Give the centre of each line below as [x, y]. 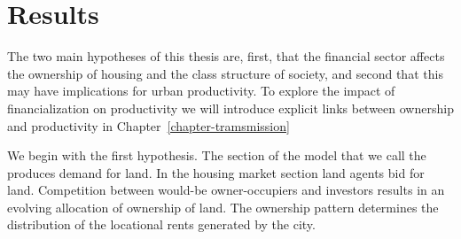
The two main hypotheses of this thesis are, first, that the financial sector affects [226, 56]
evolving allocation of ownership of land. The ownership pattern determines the [223, 207]
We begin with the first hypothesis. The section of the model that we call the [217, 155]
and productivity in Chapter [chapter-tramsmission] [148, 125]
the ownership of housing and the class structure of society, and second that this [225, 73]
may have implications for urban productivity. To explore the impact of [201, 91]
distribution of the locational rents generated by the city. [161, 224]
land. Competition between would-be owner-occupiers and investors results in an [226, 190]
